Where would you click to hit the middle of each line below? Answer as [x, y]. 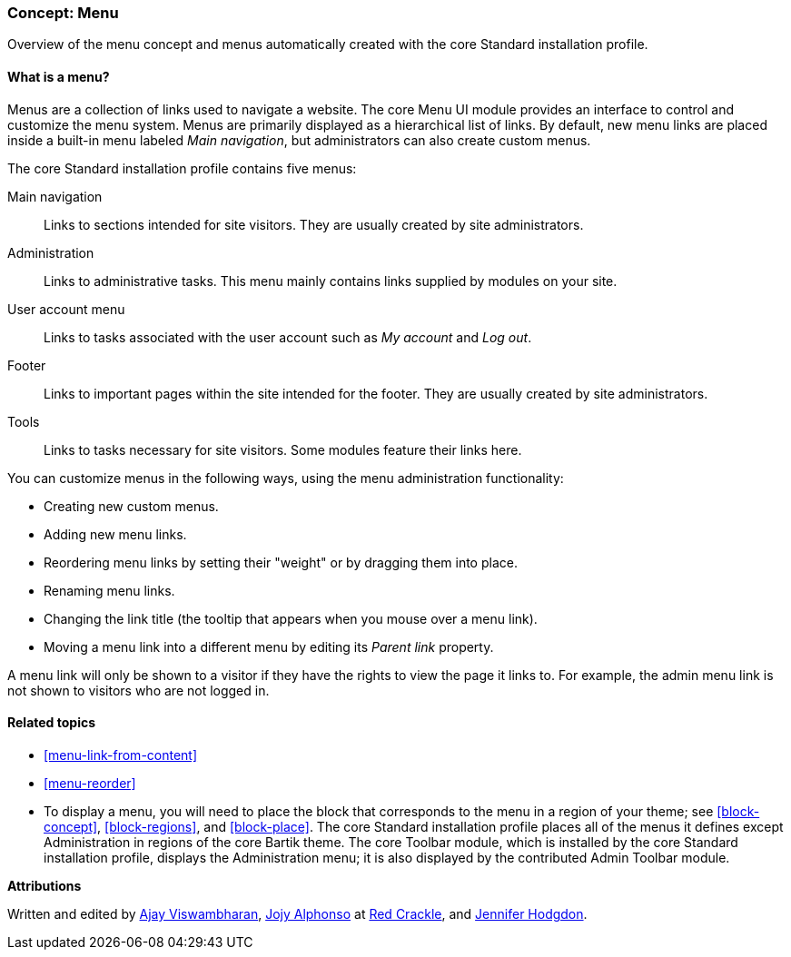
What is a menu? [59, 76]
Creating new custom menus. [131, 506]
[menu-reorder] [90, 783]
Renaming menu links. [109, 590]
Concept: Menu [63, 13]
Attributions [44, 885]
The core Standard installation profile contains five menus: [182, 168]
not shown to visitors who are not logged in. [138, 690]
